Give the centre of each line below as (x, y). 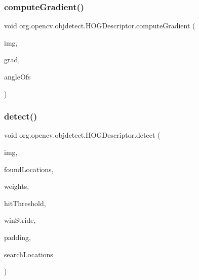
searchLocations (29, 254)
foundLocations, (29, 169)
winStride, (20, 220)
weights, (17, 186)
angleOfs (17, 76)
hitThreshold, (25, 203)
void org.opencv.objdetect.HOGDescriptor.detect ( (82, 135)
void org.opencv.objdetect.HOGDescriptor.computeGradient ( (100, 26)
